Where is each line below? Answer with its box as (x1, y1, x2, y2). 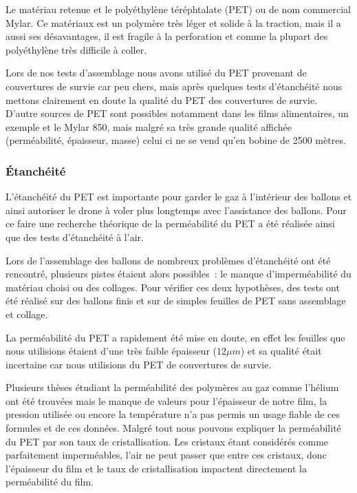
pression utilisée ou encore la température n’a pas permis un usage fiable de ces (6, 407, 340, 421)
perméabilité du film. (6, 474, 94, 489)
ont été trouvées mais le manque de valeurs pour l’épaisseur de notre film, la (6, 393, 327, 408)
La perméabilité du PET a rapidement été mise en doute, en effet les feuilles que (6, 330, 345, 344)
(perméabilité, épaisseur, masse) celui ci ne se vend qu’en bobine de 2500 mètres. (6, 133, 346, 147)
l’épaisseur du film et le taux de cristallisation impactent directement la (6, 461, 307, 475)
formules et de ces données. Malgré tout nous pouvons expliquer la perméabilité (6, 421, 341, 435)
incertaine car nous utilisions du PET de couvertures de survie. (6, 357, 272, 371)
